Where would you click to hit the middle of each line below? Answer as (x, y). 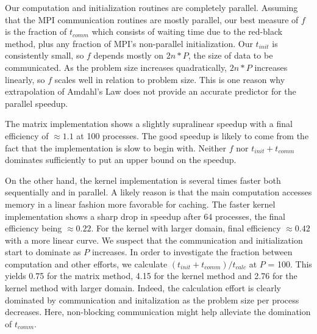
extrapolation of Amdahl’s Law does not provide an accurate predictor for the (151, 91)
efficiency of (27, 135)
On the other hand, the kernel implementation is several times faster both (143, 180)
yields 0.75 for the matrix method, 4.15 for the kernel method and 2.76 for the (151, 276)
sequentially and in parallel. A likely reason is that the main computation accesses (158, 192)
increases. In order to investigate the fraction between (192, 252)
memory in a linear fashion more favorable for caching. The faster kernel (140, 204)
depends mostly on (129, 55)
